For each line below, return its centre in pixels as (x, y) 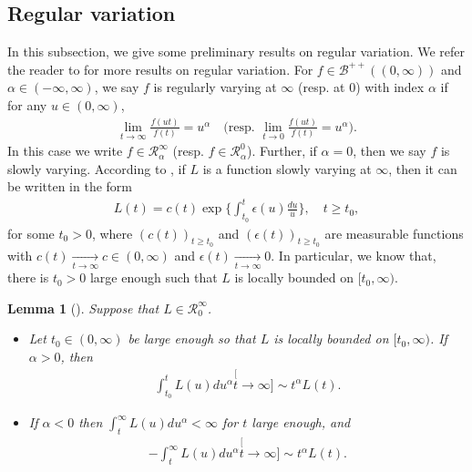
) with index (390, 87)
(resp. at (322, 87)
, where (112, 233)
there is (28, 277)
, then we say (390, 151)
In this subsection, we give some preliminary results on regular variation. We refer (236, 51)
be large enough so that (192, 339)
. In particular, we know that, (354, 255)
